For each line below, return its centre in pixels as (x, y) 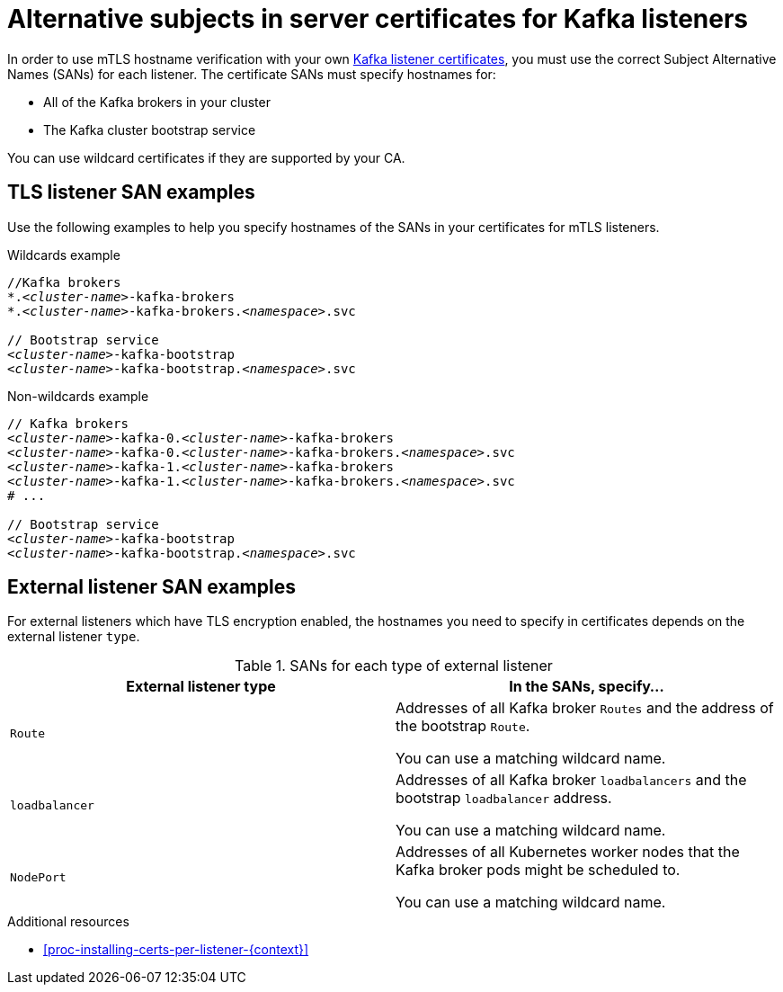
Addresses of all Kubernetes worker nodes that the (568, 852)
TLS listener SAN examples (131, 192)
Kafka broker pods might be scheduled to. (538, 870)
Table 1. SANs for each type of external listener (394, 666)
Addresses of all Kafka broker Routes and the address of (585, 708)
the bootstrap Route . (463, 726)
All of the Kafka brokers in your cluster (157, 102)
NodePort (38, 877)
